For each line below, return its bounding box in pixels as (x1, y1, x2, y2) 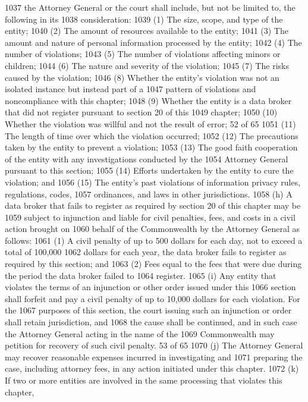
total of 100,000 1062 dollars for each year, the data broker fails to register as (5, 246, 287, 258)
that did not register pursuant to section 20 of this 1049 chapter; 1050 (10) (5, 106, 278, 118)
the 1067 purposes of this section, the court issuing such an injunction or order (5, 304, 292, 316)
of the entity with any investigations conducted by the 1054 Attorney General (5, 152, 288, 165)
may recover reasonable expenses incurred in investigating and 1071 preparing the (5, 350, 303, 363)
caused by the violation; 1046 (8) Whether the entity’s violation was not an (5, 71, 279, 83)
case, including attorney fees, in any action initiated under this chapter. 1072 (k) (5, 362, 299, 375)
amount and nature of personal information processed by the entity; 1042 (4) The (5, 36, 302, 48)
